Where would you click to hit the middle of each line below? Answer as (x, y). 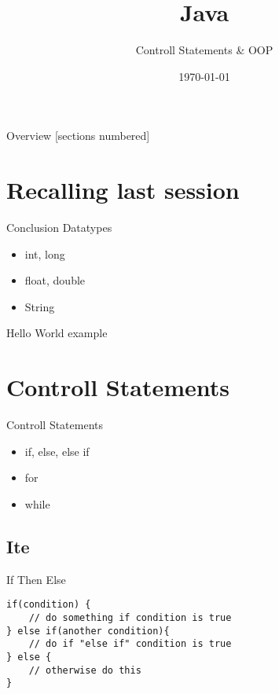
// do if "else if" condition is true (130, 644)
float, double (55, 280)
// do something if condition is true (130, 617)
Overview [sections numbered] (78, 136)
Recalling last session (123, 190)
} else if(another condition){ (88, 631)
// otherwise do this (85, 670)
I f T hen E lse (36, 579)
